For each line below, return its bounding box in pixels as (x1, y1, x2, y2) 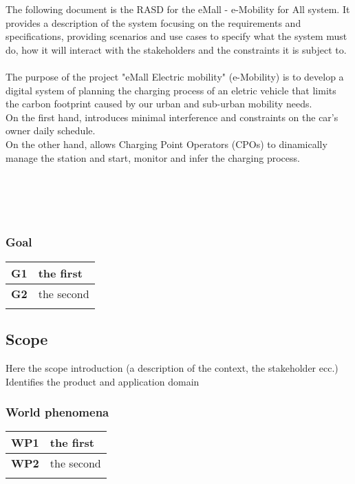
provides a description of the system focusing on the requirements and (6, 15, 301, 30)
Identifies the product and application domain (6, 374, 200, 388)
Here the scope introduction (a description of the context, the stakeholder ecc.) (6, 360, 338, 375)
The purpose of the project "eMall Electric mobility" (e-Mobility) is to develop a (6, 69, 344, 83)
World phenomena (6, 403, 109, 421)
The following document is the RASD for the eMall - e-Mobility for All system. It (6, 2, 350, 16)
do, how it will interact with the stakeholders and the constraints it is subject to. (6, 42, 347, 56)
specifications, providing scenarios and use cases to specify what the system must (6, 29, 347, 43)
